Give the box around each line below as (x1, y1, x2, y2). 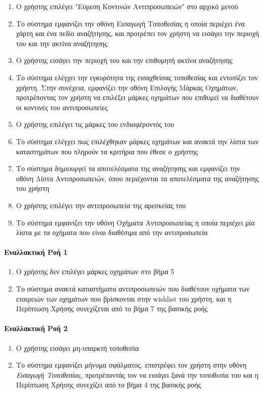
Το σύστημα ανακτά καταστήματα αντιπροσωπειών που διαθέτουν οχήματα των (16, 283, 250, 294)
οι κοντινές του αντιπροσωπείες (16, 102, 108, 112)
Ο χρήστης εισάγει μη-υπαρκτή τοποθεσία (16, 342, 139, 353)
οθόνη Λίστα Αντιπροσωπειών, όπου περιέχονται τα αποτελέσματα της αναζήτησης (16, 173, 259, 183)
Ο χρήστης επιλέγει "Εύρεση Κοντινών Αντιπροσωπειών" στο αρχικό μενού (16, 1, 238, 11)
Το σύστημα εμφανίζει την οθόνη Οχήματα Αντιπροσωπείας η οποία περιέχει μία (16, 217, 255, 227)
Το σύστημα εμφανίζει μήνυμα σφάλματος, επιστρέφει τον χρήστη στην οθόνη (16, 359, 247, 370)
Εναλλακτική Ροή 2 (4, 323, 68, 334)
